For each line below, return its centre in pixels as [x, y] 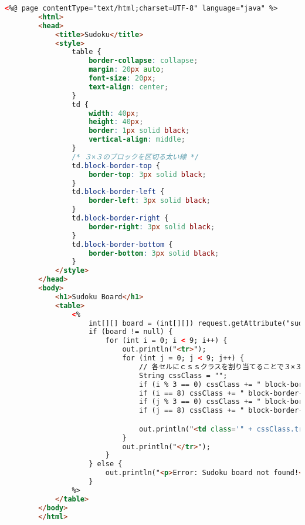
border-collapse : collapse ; [143, 61]
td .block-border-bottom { [122, 244]
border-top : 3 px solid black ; [148, 174]
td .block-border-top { [116, 165]
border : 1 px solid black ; [139, 131]
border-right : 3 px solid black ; [152, 227]
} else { [106, 464]
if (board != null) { [131, 332]
